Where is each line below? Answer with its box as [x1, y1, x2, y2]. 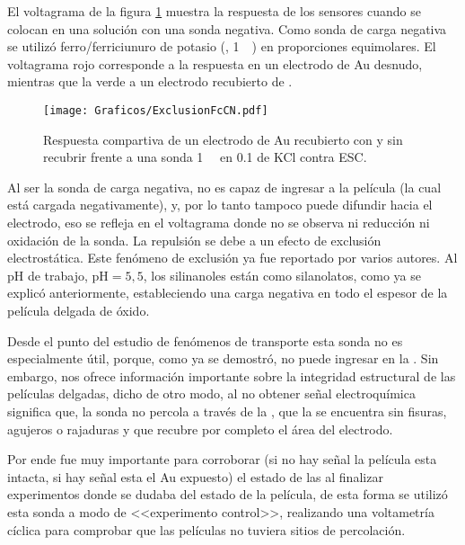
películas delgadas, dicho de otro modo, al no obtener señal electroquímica [7, 384, 416, 403]
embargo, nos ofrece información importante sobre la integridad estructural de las [7, 366, 456, 385]
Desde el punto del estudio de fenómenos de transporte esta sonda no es [7, 331, 403, 350]
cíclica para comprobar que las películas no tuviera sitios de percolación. [7, 520, 406, 539]
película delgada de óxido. [7, 300, 150, 319]
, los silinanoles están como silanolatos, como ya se [143, 265, 422, 284]
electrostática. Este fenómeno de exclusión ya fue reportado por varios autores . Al [7, 248, 458, 267]
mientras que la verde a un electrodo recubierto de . [7, 72, 293, 91]
